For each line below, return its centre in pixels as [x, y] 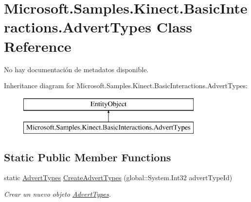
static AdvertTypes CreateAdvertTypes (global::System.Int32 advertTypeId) [118, 178]
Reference [38, 46]
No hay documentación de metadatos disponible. [76, 69]
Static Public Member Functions [88, 157]
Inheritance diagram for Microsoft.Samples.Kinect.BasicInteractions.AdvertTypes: [126, 85]
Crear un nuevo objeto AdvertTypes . [57, 194]
